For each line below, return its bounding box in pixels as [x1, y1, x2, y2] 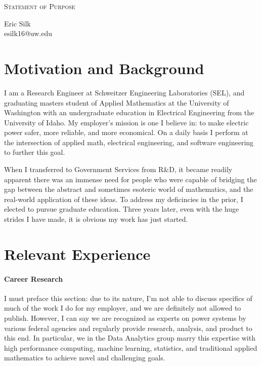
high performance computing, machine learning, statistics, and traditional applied [4, 342, 257, 353]
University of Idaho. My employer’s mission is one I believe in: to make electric [4, 117, 249, 127]
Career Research [4, 273, 63, 284]
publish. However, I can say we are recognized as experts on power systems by [4, 312, 246, 323]
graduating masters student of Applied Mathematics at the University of [4, 97, 229, 108]
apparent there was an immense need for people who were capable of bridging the [4, 174, 257, 184]
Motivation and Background [4, 57, 204, 78]
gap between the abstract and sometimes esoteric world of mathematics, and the [4, 184, 253, 194]
